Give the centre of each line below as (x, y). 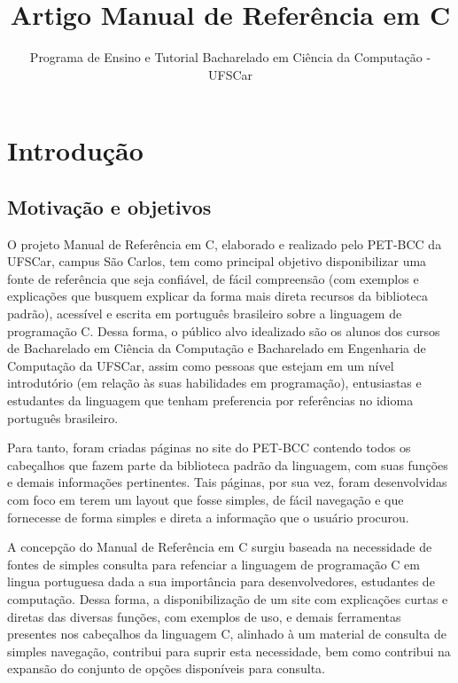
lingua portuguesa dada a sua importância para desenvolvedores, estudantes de (221, 581)
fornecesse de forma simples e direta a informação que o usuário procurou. (208, 517)
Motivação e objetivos (109, 206)
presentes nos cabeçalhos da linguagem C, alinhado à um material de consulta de (227, 634)
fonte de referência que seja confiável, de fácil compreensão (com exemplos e (213, 278)
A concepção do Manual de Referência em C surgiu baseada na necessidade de (220, 547)
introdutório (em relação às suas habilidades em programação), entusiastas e (214, 383)
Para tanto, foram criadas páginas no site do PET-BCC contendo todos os (209, 447)
